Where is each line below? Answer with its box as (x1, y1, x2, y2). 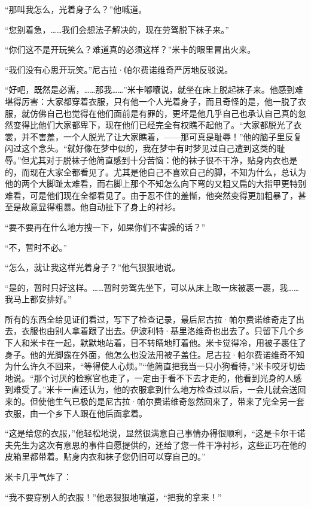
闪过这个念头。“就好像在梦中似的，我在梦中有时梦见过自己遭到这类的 (5, 142, 277, 154)
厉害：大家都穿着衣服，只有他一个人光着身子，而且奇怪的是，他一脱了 (21, 95, 298, 107)
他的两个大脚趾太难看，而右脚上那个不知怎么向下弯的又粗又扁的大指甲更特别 (5, 177, 306, 190)
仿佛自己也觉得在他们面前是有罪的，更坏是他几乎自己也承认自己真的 (29, 107, 298, 119)
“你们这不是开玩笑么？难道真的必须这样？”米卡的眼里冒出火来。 (5, 43, 256, 56)
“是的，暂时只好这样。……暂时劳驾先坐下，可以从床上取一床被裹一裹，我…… (5, 281, 300, 293)
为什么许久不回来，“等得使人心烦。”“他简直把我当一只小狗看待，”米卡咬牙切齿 (5, 360, 306, 372)
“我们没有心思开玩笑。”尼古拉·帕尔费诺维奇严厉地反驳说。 (5, 63, 233, 75)
